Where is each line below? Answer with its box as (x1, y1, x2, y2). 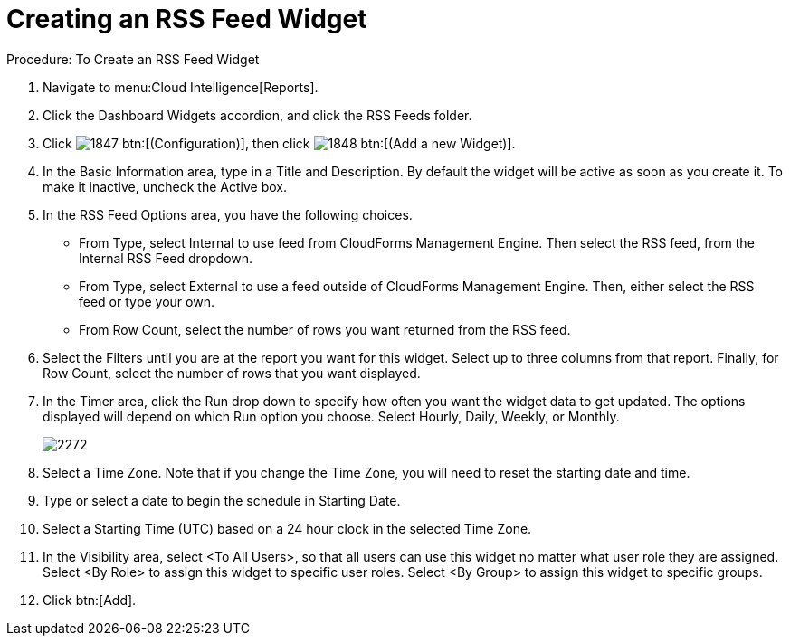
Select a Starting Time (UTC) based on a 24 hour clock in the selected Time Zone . (43, 520, 532, 536)
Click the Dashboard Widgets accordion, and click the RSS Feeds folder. (43, 107, 472, 123)
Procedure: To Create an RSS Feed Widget (6, 51, 260, 67)
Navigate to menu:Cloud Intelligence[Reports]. (43, 79, 319, 95)
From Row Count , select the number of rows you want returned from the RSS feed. (79, 321, 571, 337)
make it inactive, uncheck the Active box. (43, 178, 287, 194)
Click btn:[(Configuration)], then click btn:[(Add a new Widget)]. (43, 135, 516, 151)
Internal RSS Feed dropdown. (79, 250, 253, 266)
